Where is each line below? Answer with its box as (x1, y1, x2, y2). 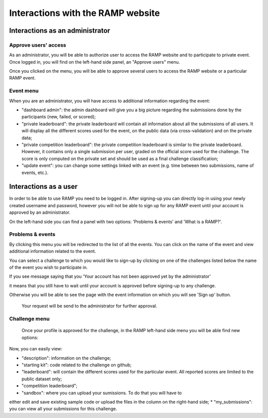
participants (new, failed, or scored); (21, 114, 96, 120)
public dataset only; (21, 376, 62, 382)
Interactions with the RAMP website (9, 7, 160, 18)
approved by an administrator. (9, 209, 70, 216)
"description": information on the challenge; (21, 355, 111, 361)
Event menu (9, 87, 39, 94)
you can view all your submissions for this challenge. (9, 406, 118, 412)
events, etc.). (21, 169, 49, 175)
